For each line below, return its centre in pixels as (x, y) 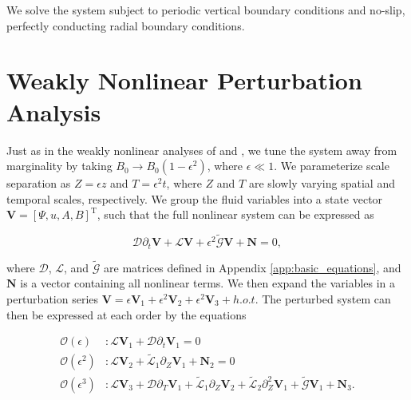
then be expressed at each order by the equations (126, 314)
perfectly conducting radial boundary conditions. (126, 25)
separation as (39, 183)
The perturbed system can (326, 298)
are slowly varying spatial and (322, 183)
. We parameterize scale (332, 166)
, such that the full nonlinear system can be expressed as (235, 214)
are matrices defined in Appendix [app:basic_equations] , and (253, 267)
